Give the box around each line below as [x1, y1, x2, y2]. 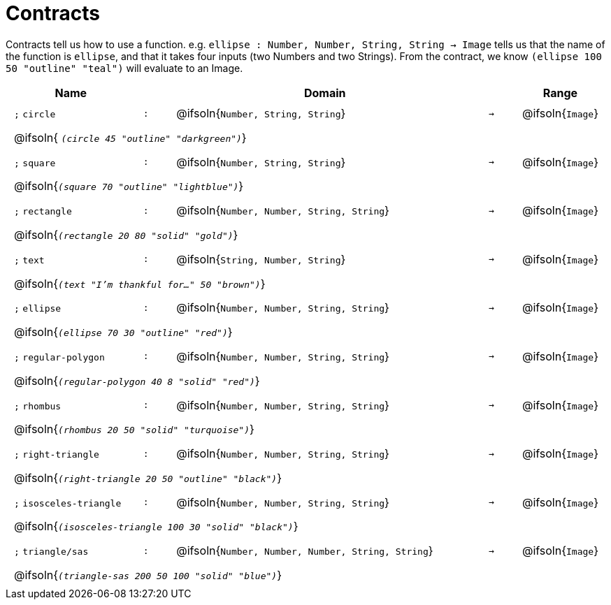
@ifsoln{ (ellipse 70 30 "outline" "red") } [14, 325, 233, 340]
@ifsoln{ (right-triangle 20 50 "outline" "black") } [14, 470, 282, 485]
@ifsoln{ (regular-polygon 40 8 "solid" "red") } [14, 373, 260, 388]
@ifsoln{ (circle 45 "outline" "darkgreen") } [14, 130, 247, 145]
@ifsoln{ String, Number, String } [176, 252, 346, 266]
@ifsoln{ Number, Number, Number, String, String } [176, 544, 433, 558]
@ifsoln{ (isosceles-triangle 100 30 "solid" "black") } [14, 519, 299, 534]
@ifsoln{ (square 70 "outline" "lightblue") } [14, 179, 244, 194]
